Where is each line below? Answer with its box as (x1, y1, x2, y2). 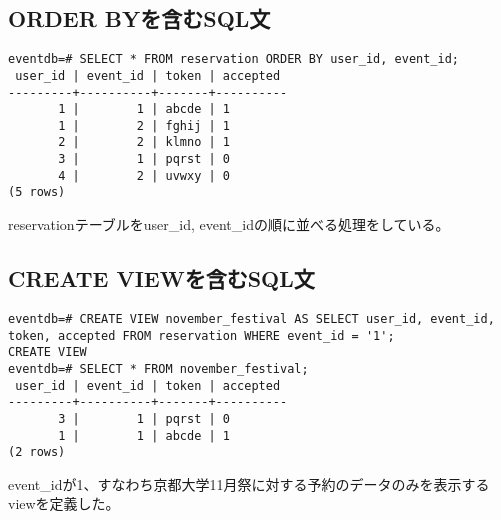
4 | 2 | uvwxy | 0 (58, 168, 230, 183)
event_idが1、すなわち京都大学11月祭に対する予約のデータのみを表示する (8, 473, 490, 494)
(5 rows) (8, 185, 66, 200)
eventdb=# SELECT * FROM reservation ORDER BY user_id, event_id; (8, 52, 460, 67)
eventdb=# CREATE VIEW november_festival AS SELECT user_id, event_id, (8, 311, 495, 326)
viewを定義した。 (8, 493, 120, 514)
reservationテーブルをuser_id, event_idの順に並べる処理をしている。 (8, 214, 450, 235)
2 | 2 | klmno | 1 (58, 135, 230, 150)
